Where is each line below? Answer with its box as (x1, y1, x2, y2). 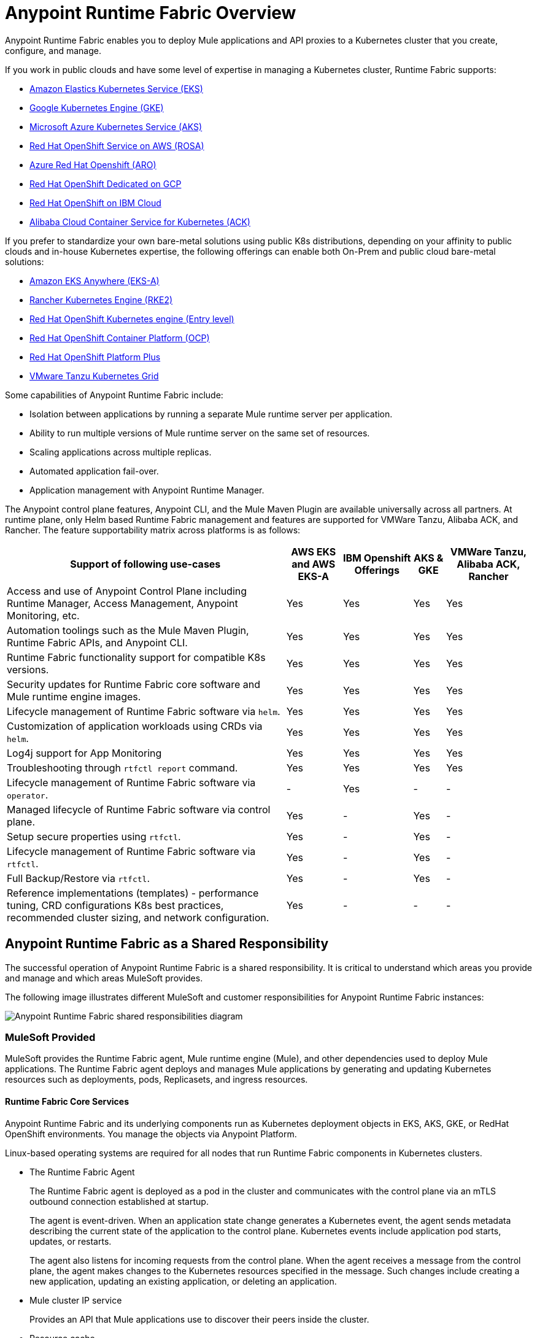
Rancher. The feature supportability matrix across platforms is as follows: (5, 524, 301, 535)
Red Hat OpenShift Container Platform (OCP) (29, 332, 210, 343)
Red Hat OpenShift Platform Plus (29, 351, 161, 362)
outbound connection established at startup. (29, 1196, 209, 1207)
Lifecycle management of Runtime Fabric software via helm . (7, 705, 280, 717)
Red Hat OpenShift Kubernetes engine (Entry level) (29, 313, 234, 324)
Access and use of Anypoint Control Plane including (7, 584, 247, 597)
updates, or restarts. (29, 1236, 112, 1247)
